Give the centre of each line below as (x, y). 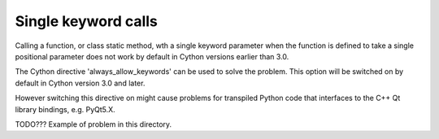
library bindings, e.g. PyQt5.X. (65, 109)
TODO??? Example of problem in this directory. (93, 124)
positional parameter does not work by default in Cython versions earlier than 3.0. (152, 56)
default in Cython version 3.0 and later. (80, 83)
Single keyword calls (87, 21)
